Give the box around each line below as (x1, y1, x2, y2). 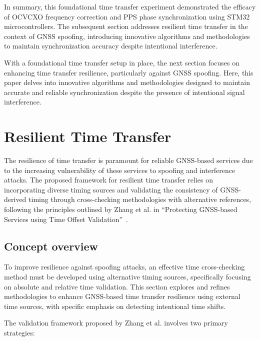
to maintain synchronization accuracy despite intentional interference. (4, 40, 217, 51)
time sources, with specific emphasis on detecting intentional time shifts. (4, 300, 226, 311)
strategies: (4, 327, 35, 337)
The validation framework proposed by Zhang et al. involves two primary (4, 317, 228, 328)
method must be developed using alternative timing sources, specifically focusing (4, 271, 251, 282)
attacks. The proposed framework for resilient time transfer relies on (4, 174, 213, 185)
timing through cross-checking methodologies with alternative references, (28, 194, 251, 204)
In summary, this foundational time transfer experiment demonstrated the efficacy (4, 1, 256, 11)
